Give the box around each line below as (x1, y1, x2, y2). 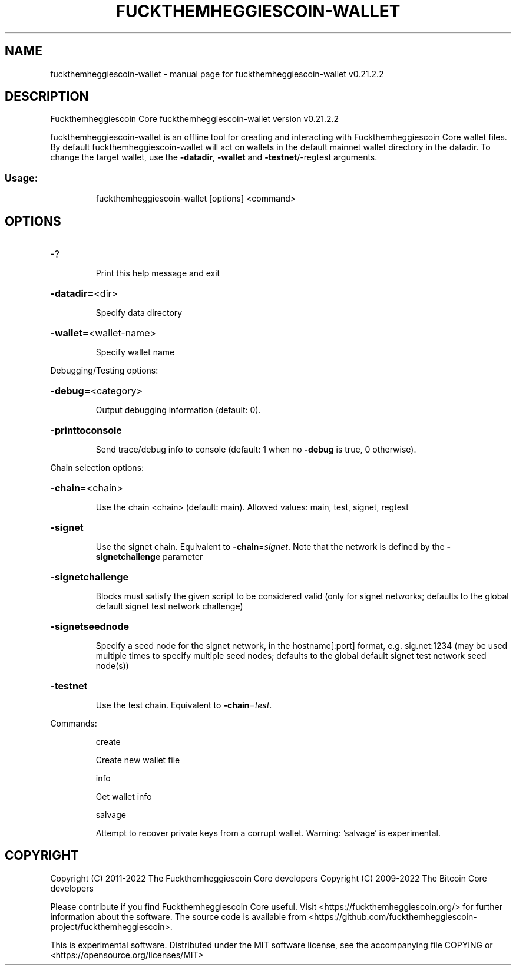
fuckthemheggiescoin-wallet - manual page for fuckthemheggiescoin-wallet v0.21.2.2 (50, 68, 384, 79)
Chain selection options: (50, 463, 144, 473)
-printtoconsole (50, 424, 122, 437)
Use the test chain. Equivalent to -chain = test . (95, 700, 272, 711)
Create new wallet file (95, 755, 180, 766)
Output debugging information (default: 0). (95, 405, 261, 415)
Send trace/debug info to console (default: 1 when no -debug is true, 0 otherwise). (95, 444, 416, 455)
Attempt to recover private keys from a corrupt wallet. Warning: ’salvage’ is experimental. (95, 828, 441, 839)
